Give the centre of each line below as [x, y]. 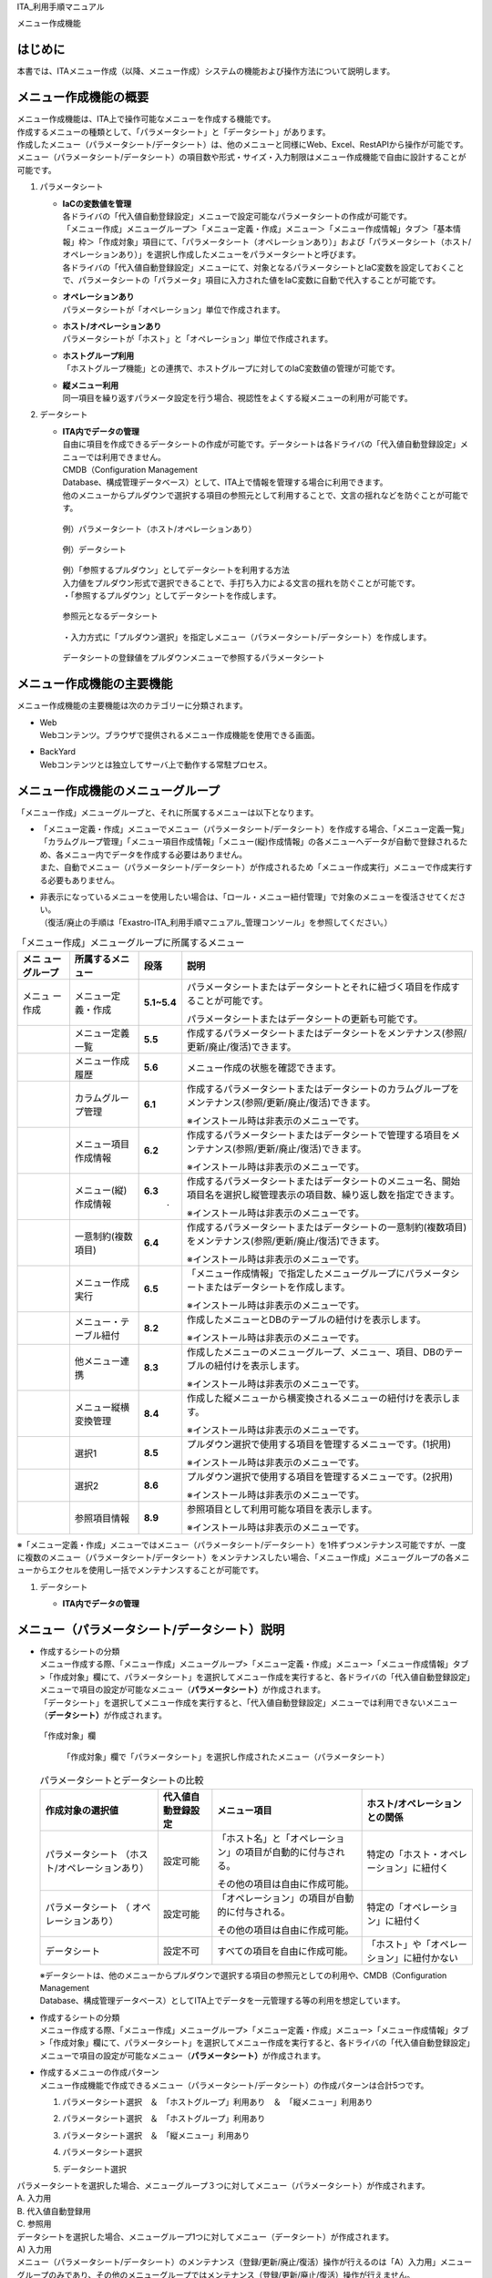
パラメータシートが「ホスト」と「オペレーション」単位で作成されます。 [197, 339]
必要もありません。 [83, 880]
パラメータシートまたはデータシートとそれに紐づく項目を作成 [319, 987]
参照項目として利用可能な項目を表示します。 [282, 1509]
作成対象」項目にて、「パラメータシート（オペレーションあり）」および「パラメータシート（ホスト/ [287, 241]
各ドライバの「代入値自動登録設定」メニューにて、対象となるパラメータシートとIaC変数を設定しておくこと [263, 267]
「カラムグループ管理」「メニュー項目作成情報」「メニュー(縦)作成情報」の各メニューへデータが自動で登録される [250, 842]
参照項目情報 [102, 1518]
